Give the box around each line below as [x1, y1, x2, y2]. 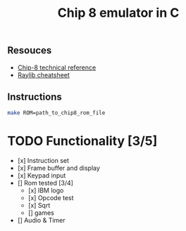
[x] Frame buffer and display [17, 164, 101, 173]
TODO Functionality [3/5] [7, 133, 158, 149]
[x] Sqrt [27, 202, 51, 210]
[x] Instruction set [17, 157, 69, 165]
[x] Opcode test [27, 194, 74, 202]
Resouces [7, 44, 52, 57]
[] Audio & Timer [17, 216, 66, 225]
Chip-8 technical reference [17, 63, 97, 72]
